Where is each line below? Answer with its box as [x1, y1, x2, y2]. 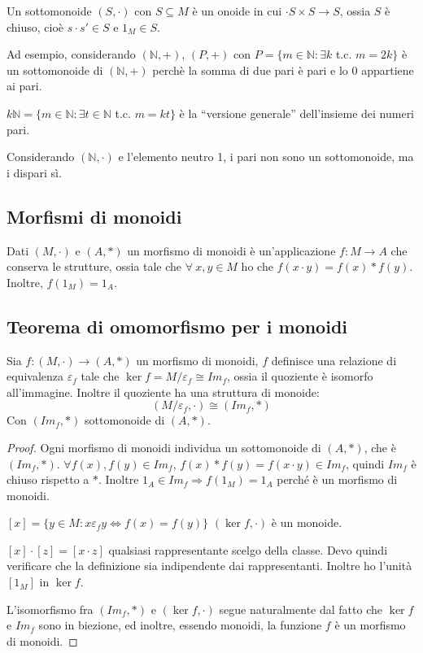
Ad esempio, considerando [7, 46, 136, 63]
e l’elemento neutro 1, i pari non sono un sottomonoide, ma [118, 148, 414, 165]
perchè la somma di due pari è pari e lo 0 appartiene [152, 61, 414, 78]
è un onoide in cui [192, 2, 282, 19]
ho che [241, 258, 273, 275]
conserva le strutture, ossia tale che [7, 258, 182, 275]
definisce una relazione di [271, 351, 397, 368]
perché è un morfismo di [277, 471, 398, 488]
